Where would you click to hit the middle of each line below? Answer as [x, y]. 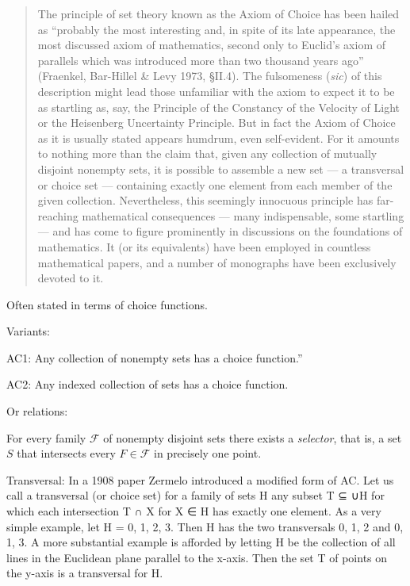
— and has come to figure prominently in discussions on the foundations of [220, 231]
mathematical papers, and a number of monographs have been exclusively [217, 262]
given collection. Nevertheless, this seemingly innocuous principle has [205, 200]
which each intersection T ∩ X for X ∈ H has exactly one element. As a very [194, 511]
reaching [58, 215]
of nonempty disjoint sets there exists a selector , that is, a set [253, 437]
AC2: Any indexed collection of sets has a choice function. [148, 384]
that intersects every [66, 453]
